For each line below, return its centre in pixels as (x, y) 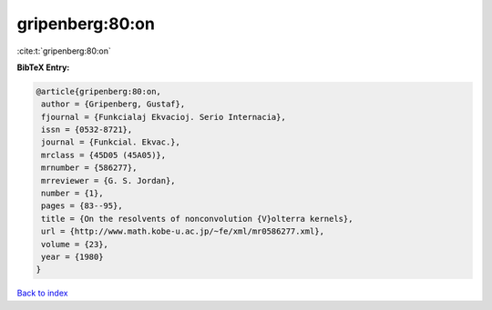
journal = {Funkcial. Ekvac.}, (111, 142)
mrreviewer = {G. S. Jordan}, (109, 180)
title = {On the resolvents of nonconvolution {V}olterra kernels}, (197, 219)
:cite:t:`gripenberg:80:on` (64, 51)
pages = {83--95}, (82, 206)
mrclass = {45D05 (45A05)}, (104, 155)
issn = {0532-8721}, (87, 130)
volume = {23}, (75, 244)
